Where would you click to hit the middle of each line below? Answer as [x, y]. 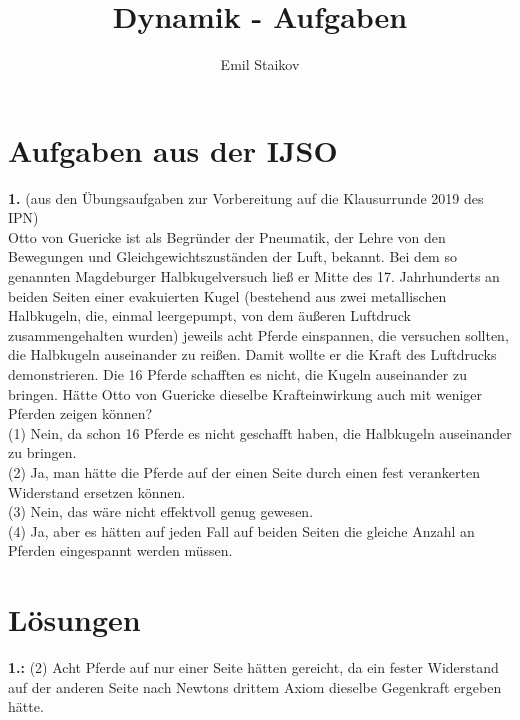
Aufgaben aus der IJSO [173, 149]
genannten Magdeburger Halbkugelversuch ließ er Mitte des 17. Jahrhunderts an [254, 276]
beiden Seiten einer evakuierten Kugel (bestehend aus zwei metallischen [227, 295]
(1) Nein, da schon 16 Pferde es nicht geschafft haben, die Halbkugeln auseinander [260, 432]
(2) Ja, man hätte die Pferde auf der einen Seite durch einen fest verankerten [244, 471]
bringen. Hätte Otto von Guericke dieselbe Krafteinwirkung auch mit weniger [245, 393]
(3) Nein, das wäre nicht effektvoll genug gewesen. [161, 511]
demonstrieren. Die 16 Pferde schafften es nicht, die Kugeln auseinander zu [237, 374]
